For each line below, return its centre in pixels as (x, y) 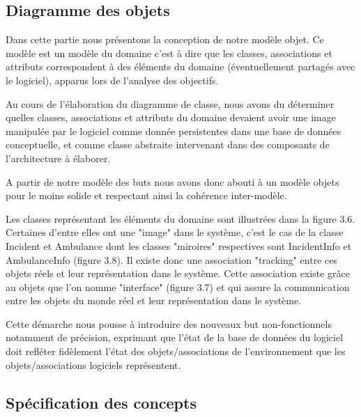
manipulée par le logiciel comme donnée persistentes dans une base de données (174, 131)
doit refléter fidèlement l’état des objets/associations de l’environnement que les (176, 351)
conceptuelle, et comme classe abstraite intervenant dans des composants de (168, 144)
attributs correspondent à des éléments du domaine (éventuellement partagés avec (180, 66)
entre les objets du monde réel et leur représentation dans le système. (154, 300)
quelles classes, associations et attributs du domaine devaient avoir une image (171, 117)
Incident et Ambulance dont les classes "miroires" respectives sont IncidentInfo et (179, 245)
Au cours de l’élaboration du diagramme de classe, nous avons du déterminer (170, 103)
